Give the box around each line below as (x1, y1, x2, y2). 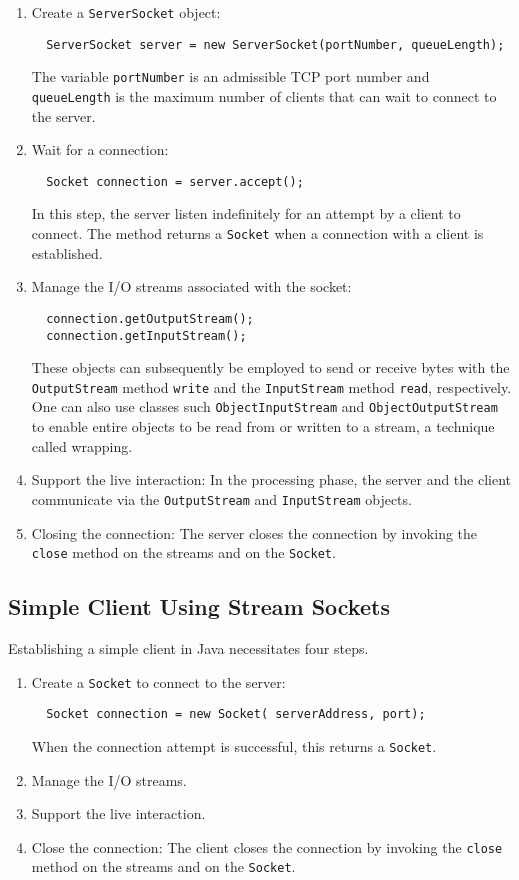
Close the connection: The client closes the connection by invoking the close (31, 836, 503, 857)
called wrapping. (31, 435, 133, 456)
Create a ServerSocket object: (31, 2, 221, 22)
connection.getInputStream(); (46, 328, 247, 343)
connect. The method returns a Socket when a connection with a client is (31, 223, 484, 244)
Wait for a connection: (31, 139, 169, 160)
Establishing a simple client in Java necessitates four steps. (8, 638, 369, 659)
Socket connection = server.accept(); (46, 174, 304, 189)
